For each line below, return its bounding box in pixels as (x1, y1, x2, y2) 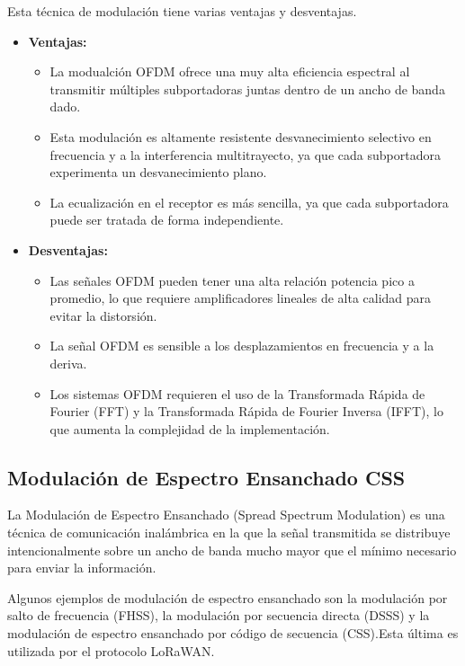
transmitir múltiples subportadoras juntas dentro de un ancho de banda (49, 79, 445, 98)
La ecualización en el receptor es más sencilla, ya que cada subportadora (49, 192, 449, 211)
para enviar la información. (7, 558, 156, 577)
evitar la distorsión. (49, 306, 157, 324)
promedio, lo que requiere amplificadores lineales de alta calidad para (49, 289, 432, 307)
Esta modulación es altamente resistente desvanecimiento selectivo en (49, 127, 432, 146)
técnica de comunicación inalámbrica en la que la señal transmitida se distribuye (7, 523, 451, 542)
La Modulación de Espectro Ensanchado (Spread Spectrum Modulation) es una (7, 505, 445, 524)
